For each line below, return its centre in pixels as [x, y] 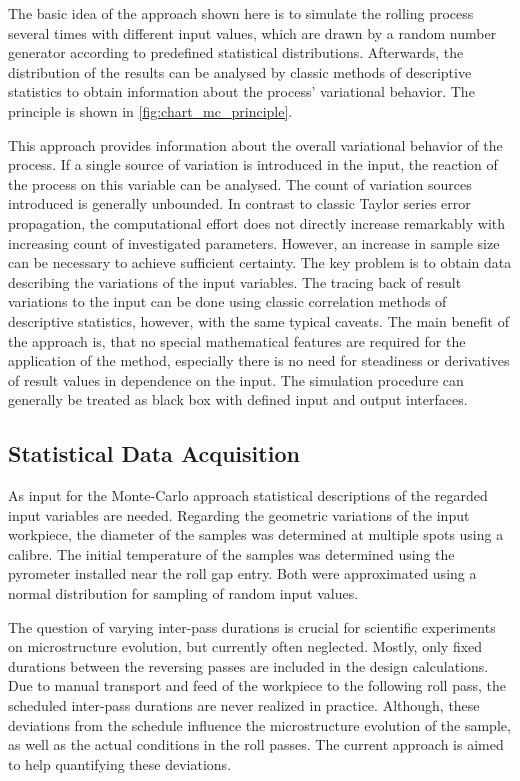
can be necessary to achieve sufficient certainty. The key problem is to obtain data [260, 262]
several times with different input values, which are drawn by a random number [252, 32]
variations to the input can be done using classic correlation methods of [227, 301]
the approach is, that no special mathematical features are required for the [237, 340]
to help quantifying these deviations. [120, 763]
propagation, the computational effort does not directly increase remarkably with [257, 222]
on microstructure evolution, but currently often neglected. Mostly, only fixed [245, 646]
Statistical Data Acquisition [154, 453]
